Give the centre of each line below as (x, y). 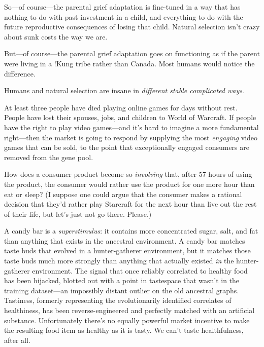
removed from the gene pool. (49, 157)
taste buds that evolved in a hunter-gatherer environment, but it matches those (127, 250)
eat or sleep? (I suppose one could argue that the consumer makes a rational (123, 194)
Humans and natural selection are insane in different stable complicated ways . (124, 90)
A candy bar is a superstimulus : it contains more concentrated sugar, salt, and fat (131, 231)
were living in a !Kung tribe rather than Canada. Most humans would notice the (129, 63)
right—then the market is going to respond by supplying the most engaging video (131, 137)
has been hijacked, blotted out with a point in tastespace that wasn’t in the (122, 280)
